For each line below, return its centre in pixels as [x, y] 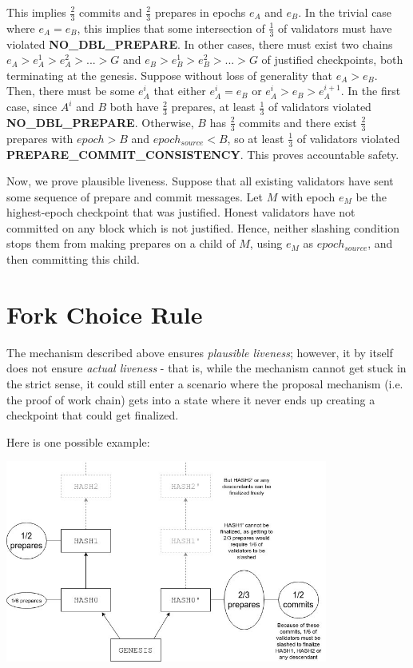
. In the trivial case [345, 12]
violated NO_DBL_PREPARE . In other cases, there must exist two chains [200, 44]
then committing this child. [73, 259]
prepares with [40, 138]
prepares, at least [213, 107]
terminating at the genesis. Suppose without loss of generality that [170, 75]
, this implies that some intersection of [171, 28]
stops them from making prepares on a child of [121, 243]
